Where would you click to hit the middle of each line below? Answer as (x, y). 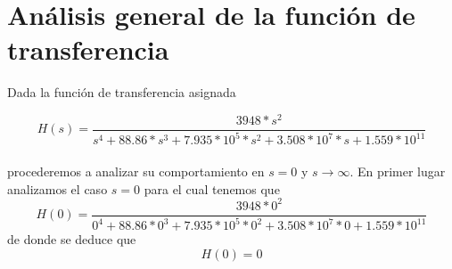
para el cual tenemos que (212, 188)
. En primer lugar (398, 171)
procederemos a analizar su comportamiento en (136, 171)
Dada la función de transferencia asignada (122, 92)
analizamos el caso (58, 188)
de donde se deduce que (72, 239)
